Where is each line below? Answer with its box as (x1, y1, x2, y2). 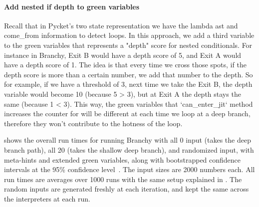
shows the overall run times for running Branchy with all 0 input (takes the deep (4, 135, 251, 145)
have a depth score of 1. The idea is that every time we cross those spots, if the (4, 59, 247, 70)
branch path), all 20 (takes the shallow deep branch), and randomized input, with (4, 144, 254, 155)
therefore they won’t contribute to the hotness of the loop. (4, 118, 183, 128)
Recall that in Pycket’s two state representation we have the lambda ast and (4, 20, 238, 30)
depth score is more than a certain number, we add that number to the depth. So (4, 69, 253, 79)
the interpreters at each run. (4, 193, 90, 204)
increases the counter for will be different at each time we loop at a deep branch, (4, 108, 251, 119)
